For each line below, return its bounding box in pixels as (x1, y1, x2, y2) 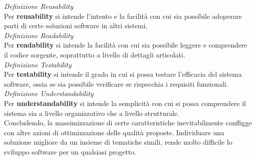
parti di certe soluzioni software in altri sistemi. (4, 20, 148, 31)
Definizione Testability (4, 59, 72, 69)
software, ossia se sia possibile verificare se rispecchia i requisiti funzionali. (4, 78, 228, 89)
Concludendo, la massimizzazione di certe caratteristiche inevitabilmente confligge (4, 117, 252, 128)
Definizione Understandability (4, 88, 94, 99)
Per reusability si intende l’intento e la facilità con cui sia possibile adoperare (4, 10, 242, 21)
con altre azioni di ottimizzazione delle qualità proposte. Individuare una (4, 127, 224, 137)
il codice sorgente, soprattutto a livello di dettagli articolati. (4, 49, 185, 59)
